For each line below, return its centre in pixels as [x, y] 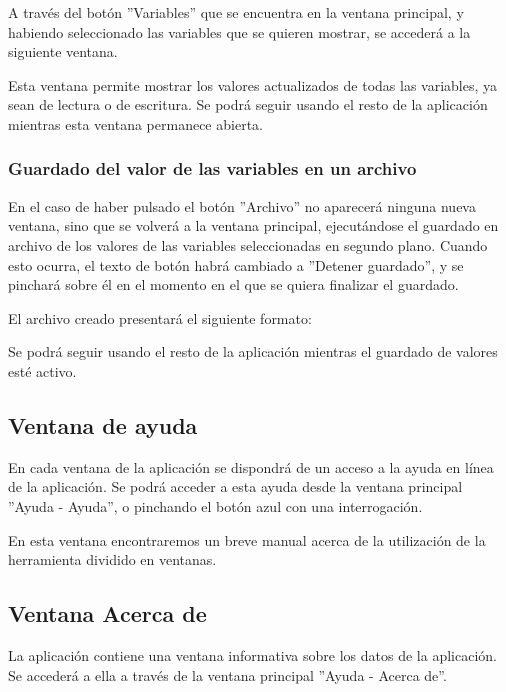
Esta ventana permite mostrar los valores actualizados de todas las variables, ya [253, 84]
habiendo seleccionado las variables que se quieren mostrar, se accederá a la [239, 31]
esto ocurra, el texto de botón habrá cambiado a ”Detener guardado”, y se [236, 264]
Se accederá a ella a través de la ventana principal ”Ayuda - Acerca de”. [227, 674]
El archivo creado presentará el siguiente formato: [160, 317]
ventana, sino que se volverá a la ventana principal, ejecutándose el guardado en [253, 225]
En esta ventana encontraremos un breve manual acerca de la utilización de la [247, 539]
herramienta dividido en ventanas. [112, 559]
